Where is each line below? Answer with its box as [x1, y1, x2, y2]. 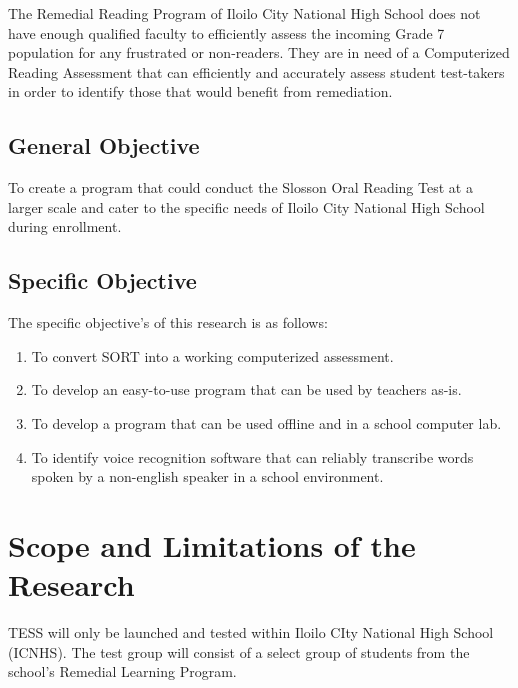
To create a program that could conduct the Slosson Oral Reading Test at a [8, 177, 473, 198]
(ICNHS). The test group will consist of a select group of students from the [8, 641, 470, 662]
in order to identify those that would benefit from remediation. [8, 81, 393, 102]
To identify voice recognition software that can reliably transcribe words [31, 446, 474, 467]
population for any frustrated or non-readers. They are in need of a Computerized [8, 42, 510, 63]
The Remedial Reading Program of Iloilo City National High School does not [8, 3, 481, 23]
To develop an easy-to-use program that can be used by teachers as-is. [31, 379, 462, 400]
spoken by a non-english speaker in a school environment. [31, 466, 384, 487]
